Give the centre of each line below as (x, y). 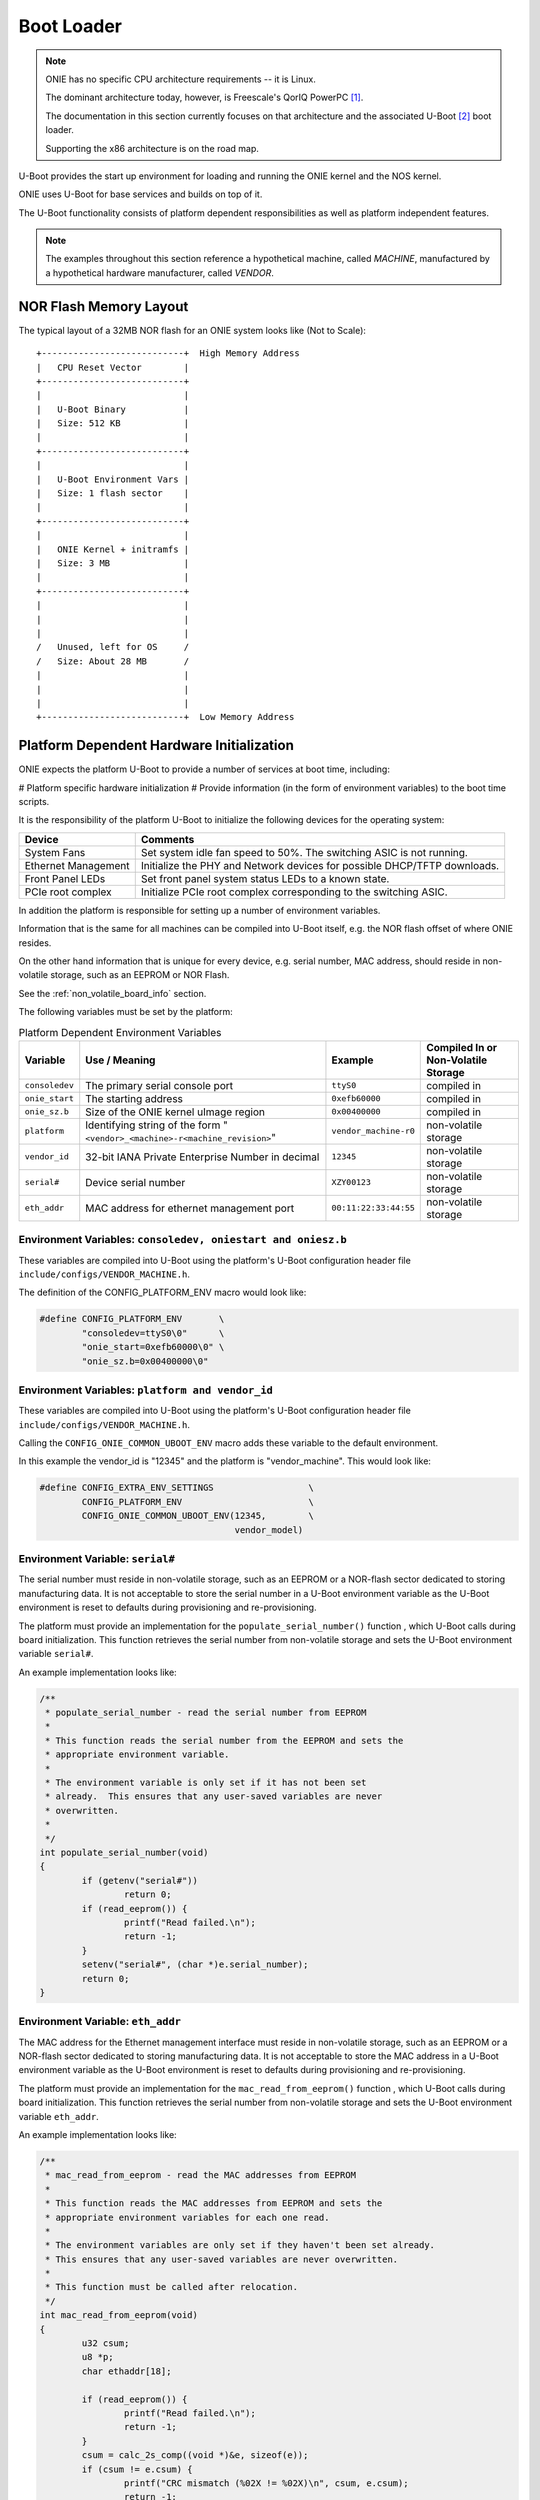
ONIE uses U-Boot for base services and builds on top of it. (140, 194)
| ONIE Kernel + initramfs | (113, 549)
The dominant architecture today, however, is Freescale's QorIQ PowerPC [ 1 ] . (204, 97)
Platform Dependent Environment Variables (120, 1032)
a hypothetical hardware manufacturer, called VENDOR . (160, 272)
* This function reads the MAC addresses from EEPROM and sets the (214, 2203)
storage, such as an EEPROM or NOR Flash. (140, 975)
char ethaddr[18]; (126, 2371)
